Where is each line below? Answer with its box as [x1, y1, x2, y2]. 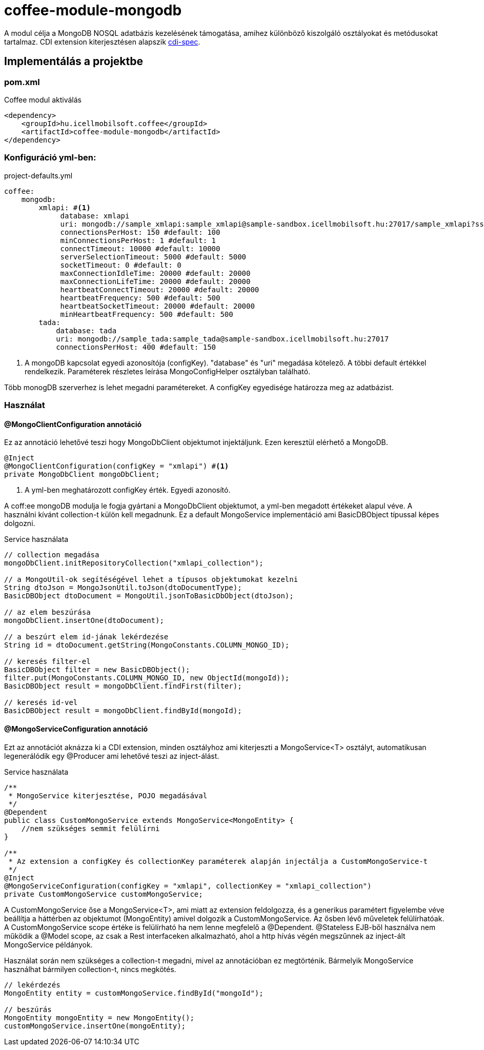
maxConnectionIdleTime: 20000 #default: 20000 [60, 269, 251, 277]
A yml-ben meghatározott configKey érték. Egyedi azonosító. [25, 486, 231, 495]
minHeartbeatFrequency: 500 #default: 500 [60, 310, 233, 318]
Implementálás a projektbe [4, 55, 144, 68]
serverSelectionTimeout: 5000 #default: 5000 [60, 252, 247, 261]
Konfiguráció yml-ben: [4, 152, 96, 163]
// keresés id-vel [4, 698, 78, 707]
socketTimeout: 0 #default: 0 [60, 260, 181, 269]
